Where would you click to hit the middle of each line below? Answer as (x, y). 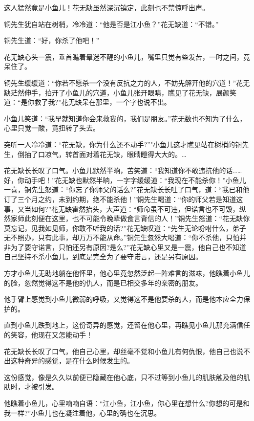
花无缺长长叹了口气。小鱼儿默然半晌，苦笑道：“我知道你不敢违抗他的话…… (123, 170)
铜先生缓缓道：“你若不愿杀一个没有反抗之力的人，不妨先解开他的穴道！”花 (124, 82)
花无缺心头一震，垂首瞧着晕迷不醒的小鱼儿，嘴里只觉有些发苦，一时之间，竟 (127, 56)
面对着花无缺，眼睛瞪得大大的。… (133, 154)
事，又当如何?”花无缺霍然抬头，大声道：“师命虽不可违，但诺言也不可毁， (122, 209)
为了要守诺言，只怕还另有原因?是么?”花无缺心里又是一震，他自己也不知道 (128, 247)
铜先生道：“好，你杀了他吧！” (52, 40)
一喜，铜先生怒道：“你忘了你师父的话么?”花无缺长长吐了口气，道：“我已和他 (127, 189)
